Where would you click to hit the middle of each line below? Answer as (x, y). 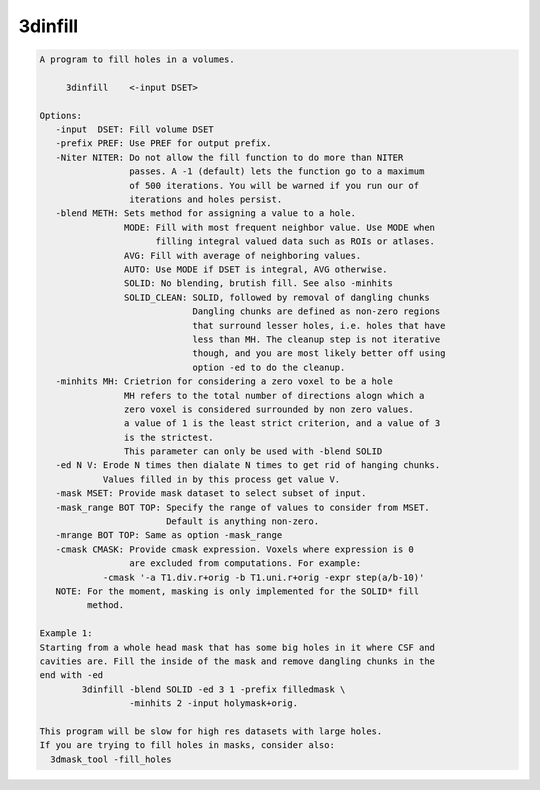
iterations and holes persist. (205, 199)
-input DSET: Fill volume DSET (134, 129)
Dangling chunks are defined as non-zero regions (316, 311)
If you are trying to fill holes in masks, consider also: (187, 745)
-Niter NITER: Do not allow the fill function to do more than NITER (229, 157)
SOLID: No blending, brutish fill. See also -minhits (258, 283)
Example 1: (66, 633)
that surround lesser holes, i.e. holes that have (319, 325)
